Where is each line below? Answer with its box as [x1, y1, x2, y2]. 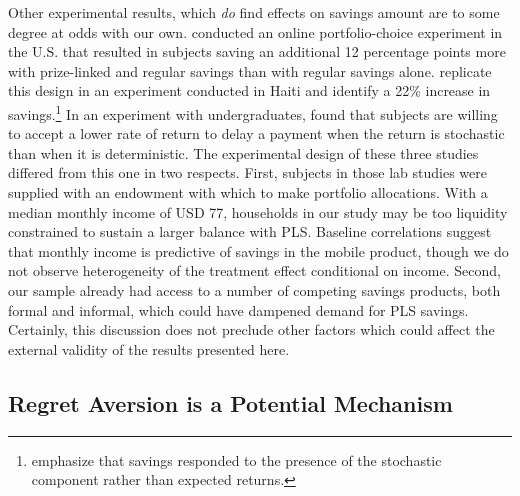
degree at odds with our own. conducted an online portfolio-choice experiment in [8, 21, 503, 42]
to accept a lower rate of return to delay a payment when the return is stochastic [8, 123, 505, 144]
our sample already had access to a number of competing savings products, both [8, 279, 501, 300]
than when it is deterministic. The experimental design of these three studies [8, 142, 479, 163]
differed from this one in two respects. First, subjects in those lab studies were [8, 162, 487, 183]
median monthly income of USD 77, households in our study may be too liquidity [8, 201, 508, 222]
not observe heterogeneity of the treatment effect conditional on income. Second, [8, 260, 501, 281]
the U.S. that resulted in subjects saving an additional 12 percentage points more [8, 41, 506, 62]
